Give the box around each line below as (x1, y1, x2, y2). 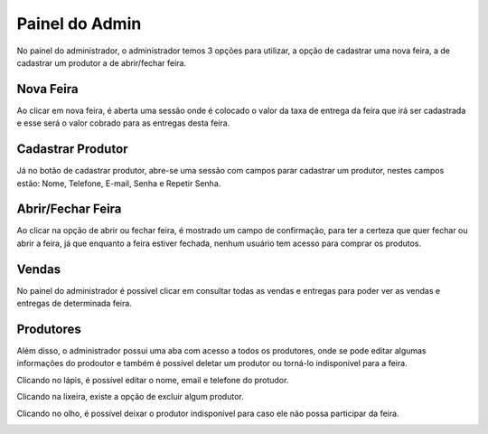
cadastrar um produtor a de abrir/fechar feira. (16, 57, 187, 68)
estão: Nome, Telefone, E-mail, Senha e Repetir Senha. (16, 177, 221, 189)
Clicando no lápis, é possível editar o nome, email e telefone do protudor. (16, 374, 289, 385)
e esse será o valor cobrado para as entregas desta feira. (16, 118, 230, 128)
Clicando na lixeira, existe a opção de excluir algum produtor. (16, 392, 244, 402)
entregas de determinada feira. (16, 298, 133, 309)
